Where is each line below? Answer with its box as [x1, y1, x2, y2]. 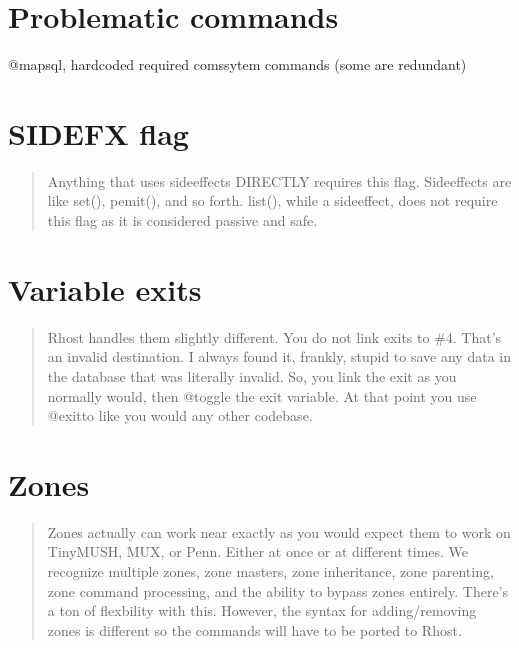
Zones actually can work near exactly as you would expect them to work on [47, 521, 511, 542]
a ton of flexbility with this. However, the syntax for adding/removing [47, 600, 477, 621]
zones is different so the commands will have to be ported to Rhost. [47, 619, 462, 640]
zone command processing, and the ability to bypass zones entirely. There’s [47, 580, 509, 601]
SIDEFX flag [8, 112, 189, 153]
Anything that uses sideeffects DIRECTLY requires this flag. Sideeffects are [47, 170, 512, 191]
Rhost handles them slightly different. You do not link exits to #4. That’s [47, 326, 502, 347]
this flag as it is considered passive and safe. [47, 210, 318, 231]
